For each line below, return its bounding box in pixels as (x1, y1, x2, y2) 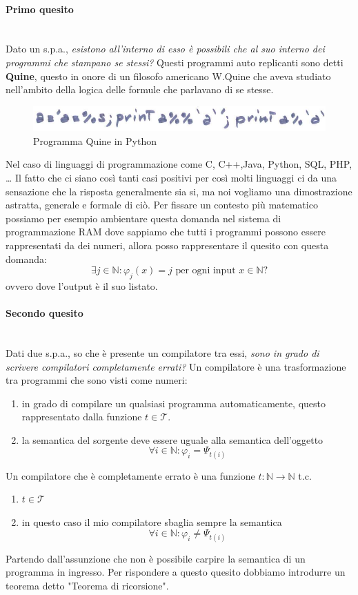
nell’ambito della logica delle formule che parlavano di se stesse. (6, 82, 274, 97)
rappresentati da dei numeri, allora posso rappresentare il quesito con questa (6, 237, 329, 252)
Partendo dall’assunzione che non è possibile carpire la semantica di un (6, 551, 306, 565)
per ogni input (175, 266, 236, 276)
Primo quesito (6, 1, 74, 16)
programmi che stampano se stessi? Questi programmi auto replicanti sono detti (6, 55, 344, 69)
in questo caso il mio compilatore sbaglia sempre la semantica (21, 514, 282, 529)
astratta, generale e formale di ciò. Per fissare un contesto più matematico (6, 197, 318, 212)
